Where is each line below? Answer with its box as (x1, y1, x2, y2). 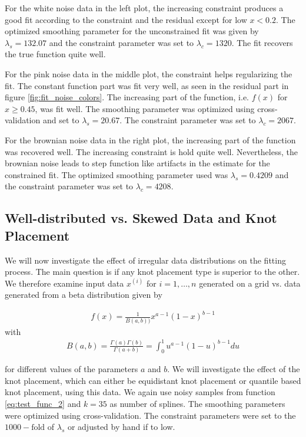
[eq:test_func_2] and (5, 397, 81, 409)
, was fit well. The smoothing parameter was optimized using (35, 102, 255, 114)
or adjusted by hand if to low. (67, 420, 175, 433)
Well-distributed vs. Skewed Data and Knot (5, 209, 277, 227)
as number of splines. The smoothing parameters (109, 397, 285, 409)
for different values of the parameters (5, 363, 138, 375)
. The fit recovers (231, 36, 293, 48)
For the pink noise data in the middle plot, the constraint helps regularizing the (5, 67, 292, 80)
